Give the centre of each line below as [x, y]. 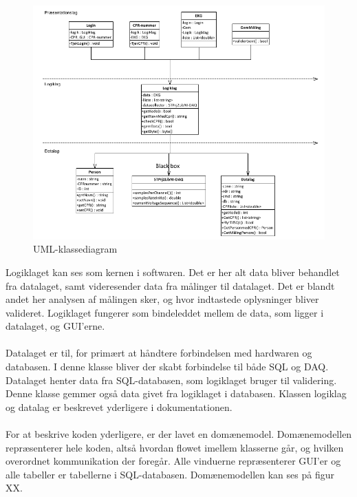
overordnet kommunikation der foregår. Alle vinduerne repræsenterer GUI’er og [173, 461]
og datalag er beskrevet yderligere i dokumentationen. [119, 406]
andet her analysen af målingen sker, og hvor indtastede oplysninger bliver [162, 299]
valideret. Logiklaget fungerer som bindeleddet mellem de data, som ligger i [165, 312]
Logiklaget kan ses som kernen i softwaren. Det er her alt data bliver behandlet [173, 272]
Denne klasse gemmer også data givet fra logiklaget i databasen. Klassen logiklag [176, 393]
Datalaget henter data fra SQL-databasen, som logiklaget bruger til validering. [171, 380]
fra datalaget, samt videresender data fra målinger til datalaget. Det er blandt [170, 285]
